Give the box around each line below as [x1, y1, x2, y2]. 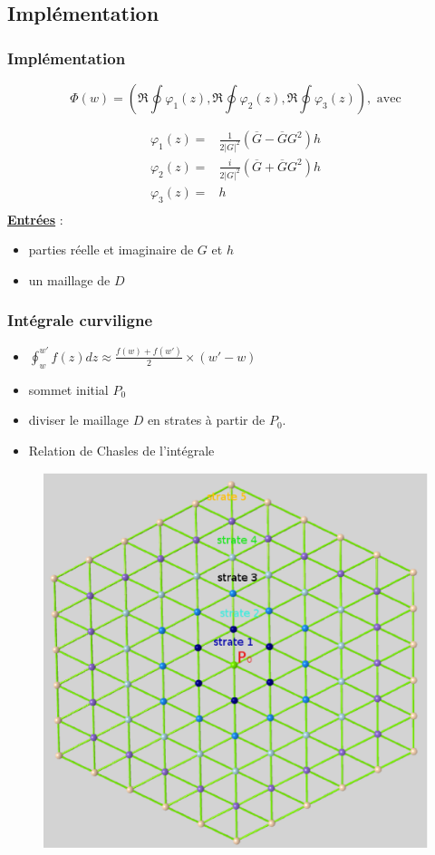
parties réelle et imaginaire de [28, 240, 194, 259]
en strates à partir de [147, 410, 266, 429]
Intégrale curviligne [7, 309, 153, 331]
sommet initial [28, 379, 109, 399]
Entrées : [7, 209, 63, 228]
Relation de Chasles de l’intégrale [28, 440, 215, 459]
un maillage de [28, 270, 111, 289]
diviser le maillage [28, 410, 129, 429]
